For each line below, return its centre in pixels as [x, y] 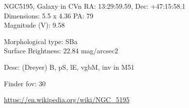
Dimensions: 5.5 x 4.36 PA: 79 [49, 15]
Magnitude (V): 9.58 [34, 25]
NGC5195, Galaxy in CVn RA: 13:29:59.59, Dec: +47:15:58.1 [95, 6]
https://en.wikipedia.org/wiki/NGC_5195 [67, 100]
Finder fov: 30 [25, 83]
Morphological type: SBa [41, 41]
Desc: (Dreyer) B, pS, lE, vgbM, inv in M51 [69, 67]
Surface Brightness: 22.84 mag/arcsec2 [61, 51]
